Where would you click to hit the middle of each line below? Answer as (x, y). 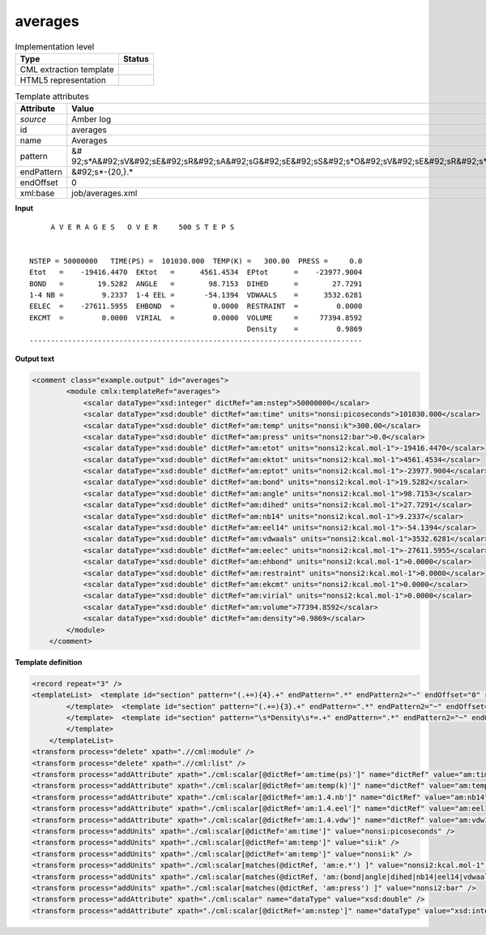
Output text (35, 358)
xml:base (37, 193)
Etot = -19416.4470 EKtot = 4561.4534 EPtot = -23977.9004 (196, 272)
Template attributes (52, 97)
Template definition (49, 662)
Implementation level (55, 46)
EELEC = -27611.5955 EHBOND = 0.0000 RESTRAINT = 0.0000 (196, 307)
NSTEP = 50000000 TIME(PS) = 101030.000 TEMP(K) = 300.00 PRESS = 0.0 (196, 261)
